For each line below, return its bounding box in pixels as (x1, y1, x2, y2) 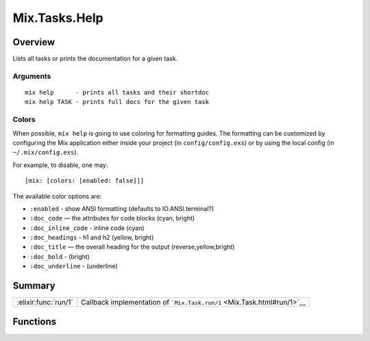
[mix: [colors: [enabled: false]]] (25, 177, 145, 185)
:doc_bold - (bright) (29, 252, 90, 260)
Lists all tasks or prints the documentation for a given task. (12, 55, 178, 63)
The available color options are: (12, 192, 102, 200)
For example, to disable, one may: (12, 161, 108, 169)
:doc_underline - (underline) (29, 262, 118, 270)
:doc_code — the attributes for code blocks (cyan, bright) (29, 214, 195, 223)
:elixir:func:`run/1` (16, 298, 73, 307)
